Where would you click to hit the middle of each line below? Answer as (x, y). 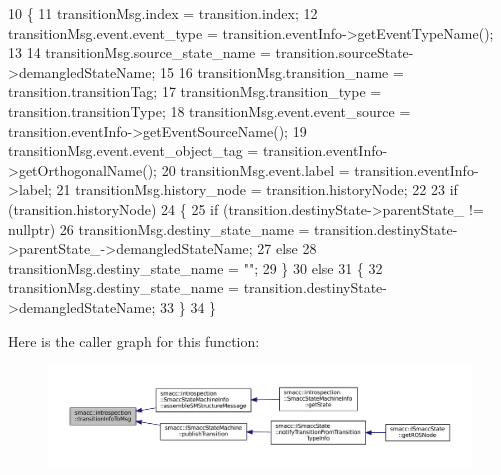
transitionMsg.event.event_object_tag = (133, 150)
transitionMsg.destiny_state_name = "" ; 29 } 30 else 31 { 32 (195, 267)
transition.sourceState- (344, 52)
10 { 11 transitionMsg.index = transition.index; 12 (163, 13)
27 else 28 (287, 248)
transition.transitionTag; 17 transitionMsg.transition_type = (195, 91)
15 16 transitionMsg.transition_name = (282, 71)
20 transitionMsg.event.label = (255, 169)
